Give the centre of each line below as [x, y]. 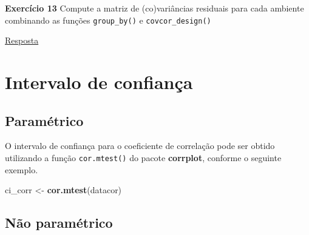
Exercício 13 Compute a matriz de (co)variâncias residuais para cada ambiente [154, 8]
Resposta [22, 40]
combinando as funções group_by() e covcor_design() [108, 20]
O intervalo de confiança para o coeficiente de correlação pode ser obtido [140, 146]
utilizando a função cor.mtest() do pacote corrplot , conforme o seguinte [143, 158]
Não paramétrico [59, 223]
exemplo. [22, 169]
